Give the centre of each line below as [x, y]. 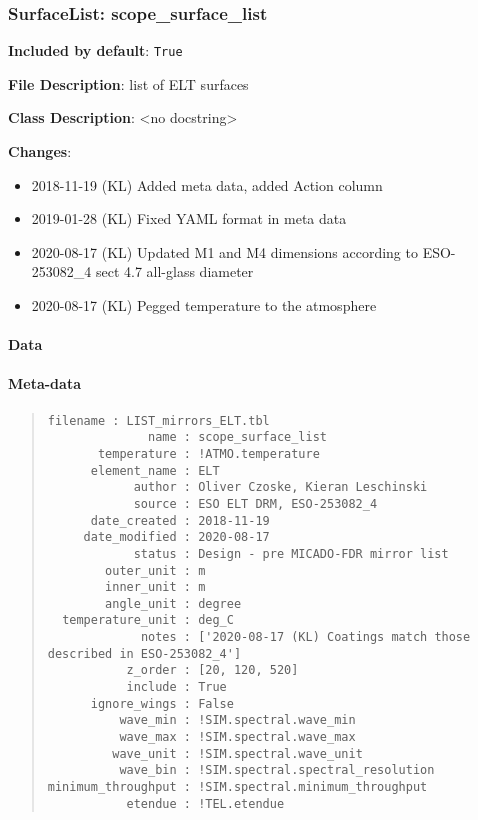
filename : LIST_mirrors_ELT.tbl [158, 420]
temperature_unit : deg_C [148, 620]
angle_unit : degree [173, 603]
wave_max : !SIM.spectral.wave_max [237, 737]
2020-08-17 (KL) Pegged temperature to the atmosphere [204, 305]
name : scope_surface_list [238, 437]
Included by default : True [95, 50]
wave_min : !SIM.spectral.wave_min [237, 720]
